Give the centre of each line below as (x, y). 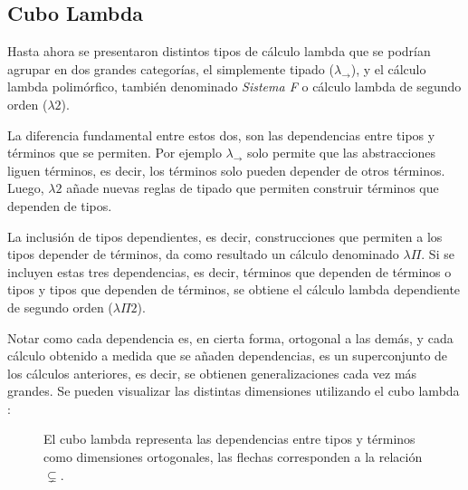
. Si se (438, 254)
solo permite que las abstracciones (341, 153)
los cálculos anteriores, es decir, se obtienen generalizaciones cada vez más (212, 373)
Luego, (26, 188)
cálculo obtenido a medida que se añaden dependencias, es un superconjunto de (228, 355)
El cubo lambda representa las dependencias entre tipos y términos (229, 439)
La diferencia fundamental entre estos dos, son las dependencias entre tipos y (221, 135)
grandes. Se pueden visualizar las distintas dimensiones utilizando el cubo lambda (234, 391)
